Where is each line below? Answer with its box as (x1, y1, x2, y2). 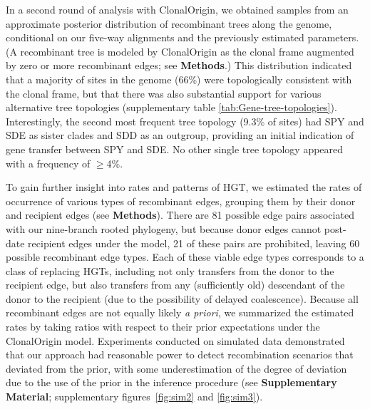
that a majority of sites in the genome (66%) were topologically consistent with (6, 71, 352, 86)
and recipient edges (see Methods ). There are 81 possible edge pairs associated (6, 207, 354, 222)
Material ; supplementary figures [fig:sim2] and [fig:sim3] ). (6, 389, 263, 404)
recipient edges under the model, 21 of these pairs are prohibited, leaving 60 (28, 235, 360, 250)
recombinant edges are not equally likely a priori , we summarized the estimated (6, 305, 354, 320)
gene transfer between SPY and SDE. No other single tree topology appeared (6, 141, 344, 156)
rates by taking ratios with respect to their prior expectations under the (6, 319, 320, 334)
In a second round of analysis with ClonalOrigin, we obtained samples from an (6, 2, 349, 16)
